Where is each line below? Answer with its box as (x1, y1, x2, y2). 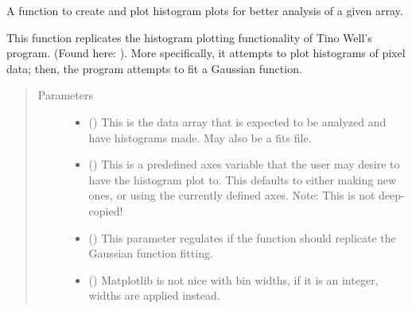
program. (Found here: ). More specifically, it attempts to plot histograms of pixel (6, 45, 406, 61)
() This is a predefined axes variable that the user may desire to (88, 156, 400, 172)
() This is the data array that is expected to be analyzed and (88, 113, 387, 130)
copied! (88, 202, 123, 219)
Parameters (37, 87, 93, 103)
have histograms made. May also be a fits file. (88, 129, 312, 145)
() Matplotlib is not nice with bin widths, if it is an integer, (88, 271, 379, 288)
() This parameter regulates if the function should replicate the (88, 229, 396, 246)
